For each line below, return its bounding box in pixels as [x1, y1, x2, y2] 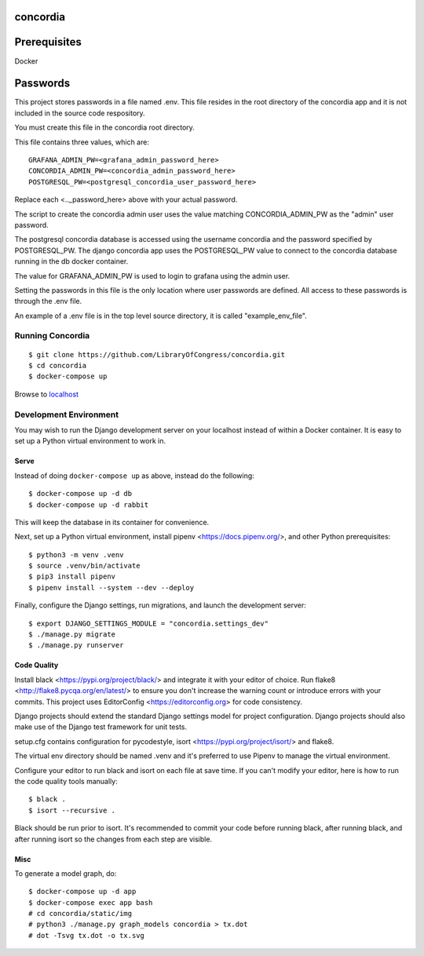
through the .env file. [14, 297, 82, 306]
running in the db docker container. [14, 257, 129, 266]
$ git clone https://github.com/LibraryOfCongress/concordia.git [28, 350, 286, 359]
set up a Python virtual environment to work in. [14, 436, 166, 446]
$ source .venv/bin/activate [28, 561, 141, 571]
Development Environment [14, 409, 119, 420]
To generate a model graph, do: [14, 868, 117, 878]
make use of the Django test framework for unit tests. [14, 722, 188, 732]
